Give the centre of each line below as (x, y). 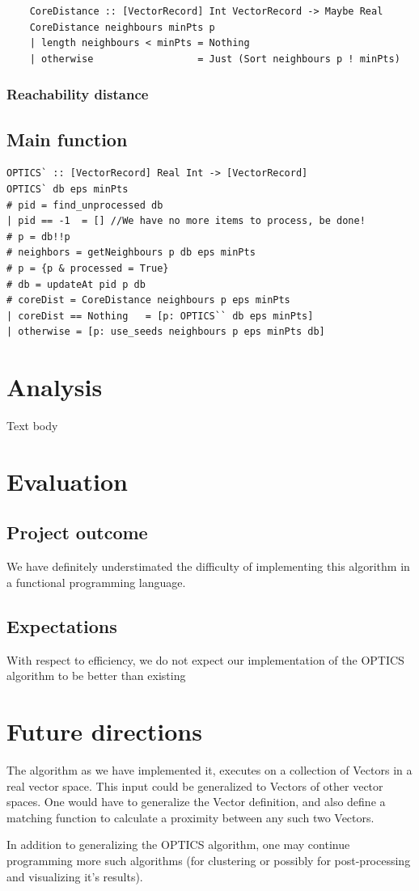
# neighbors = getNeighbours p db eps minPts (131, 253)
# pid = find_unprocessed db (85, 205)
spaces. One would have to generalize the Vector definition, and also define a (196, 802)
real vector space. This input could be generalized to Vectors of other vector (195, 785)
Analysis (55, 387)
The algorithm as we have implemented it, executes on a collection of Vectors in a (209, 769)
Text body (32, 426)
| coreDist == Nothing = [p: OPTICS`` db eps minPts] (160, 316)
